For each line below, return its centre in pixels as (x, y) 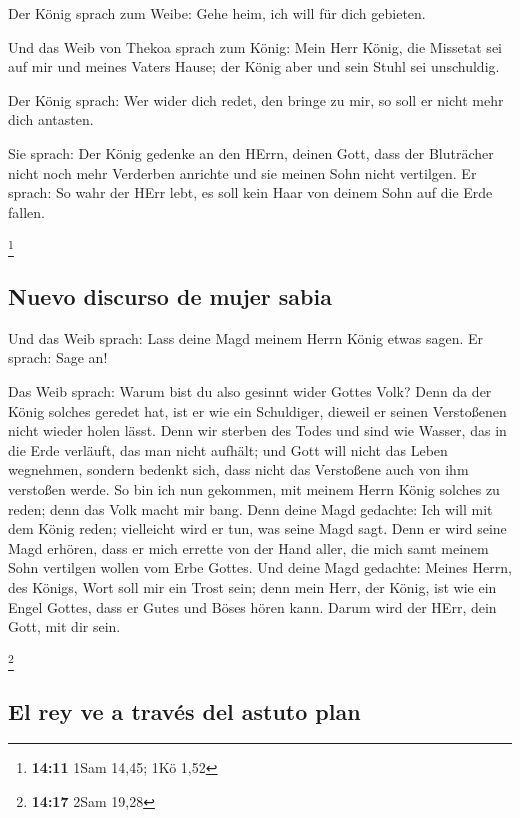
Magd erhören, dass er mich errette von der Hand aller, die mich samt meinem (248, 547)
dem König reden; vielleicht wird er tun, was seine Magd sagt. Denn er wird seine (257, 528)
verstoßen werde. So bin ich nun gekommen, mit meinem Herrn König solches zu (254, 489)
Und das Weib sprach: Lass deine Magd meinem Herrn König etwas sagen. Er (246, 337)
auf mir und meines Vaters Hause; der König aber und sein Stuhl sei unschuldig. (254, 66)
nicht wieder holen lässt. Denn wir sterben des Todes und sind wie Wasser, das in (257, 430)
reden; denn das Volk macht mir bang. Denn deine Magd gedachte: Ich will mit (250, 508)
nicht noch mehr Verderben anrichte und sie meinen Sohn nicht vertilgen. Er (242, 172)
